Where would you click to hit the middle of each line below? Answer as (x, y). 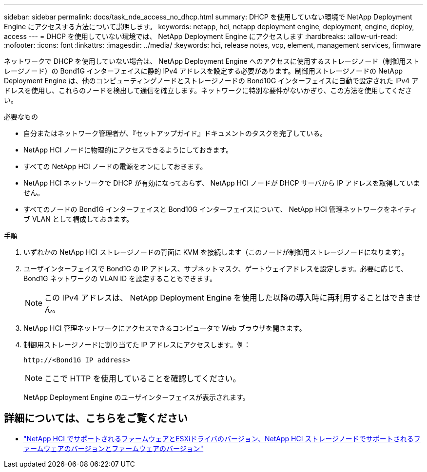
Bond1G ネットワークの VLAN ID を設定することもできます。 (120, 278)
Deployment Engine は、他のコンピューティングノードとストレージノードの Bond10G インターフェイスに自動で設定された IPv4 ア (211, 81)
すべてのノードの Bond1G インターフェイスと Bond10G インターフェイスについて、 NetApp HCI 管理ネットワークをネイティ (220, 209)
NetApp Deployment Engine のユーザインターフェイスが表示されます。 (136, 397)
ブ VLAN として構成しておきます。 (78, 219)
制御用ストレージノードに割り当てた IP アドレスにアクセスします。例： (137, 345)
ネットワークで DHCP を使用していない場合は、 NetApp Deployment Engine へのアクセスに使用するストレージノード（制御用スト (212, 61)
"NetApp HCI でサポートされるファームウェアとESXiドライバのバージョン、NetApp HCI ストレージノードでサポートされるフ (222, 438)
